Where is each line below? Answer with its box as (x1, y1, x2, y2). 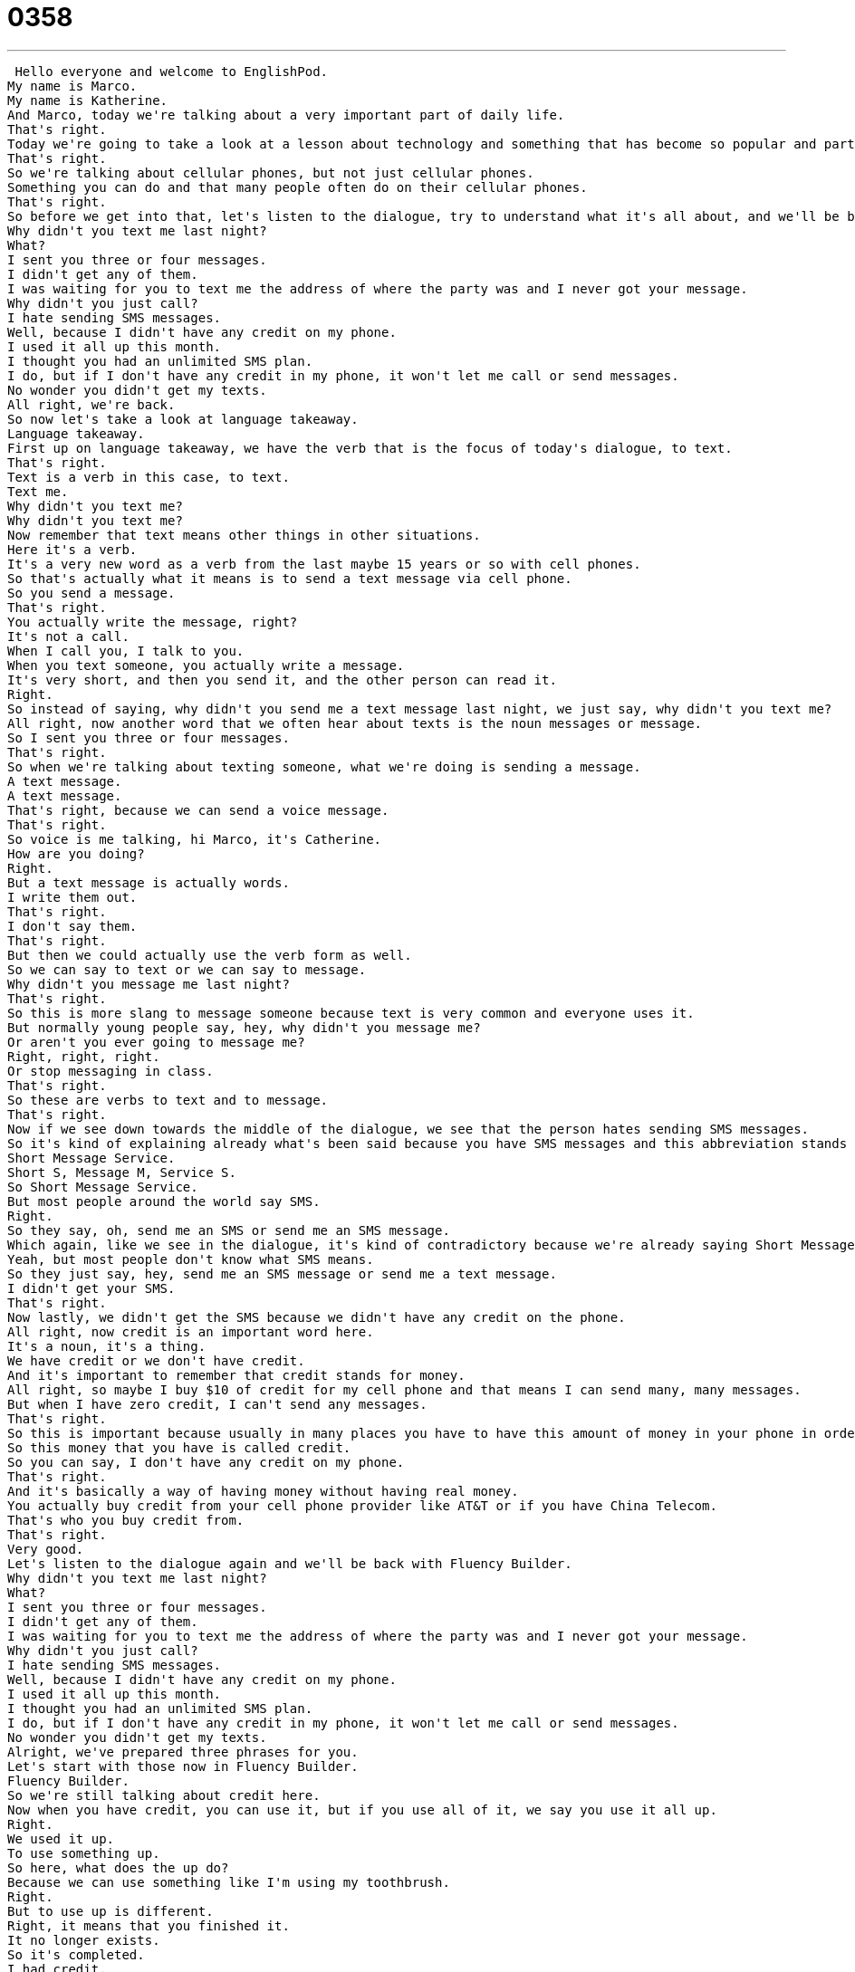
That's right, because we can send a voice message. (7, 802, 389, 818)
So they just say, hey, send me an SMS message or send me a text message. (7, 1266, 557, 1281)
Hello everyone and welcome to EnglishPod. (14, 63, 329, 79)
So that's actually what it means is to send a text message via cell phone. (7, 570, 572, 586)
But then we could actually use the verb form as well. (7, 947, 412, 962)
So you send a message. (7, 585, 176, 600)
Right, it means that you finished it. (7, 1918, 290, 1933)
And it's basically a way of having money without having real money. (7, 1483, 519, 1498)
